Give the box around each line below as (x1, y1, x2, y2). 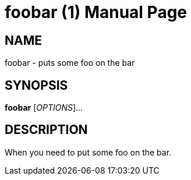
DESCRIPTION (5, 122, 88, 137)
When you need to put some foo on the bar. (5, 147, 172, 157)
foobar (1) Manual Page (5, 2, 188, 22)
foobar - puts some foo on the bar (5, 58, 135, 68)
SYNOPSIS (5, 77, 68, 93)
